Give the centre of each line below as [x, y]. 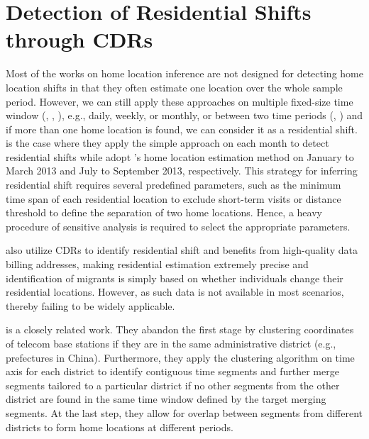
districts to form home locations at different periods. [120, 427]
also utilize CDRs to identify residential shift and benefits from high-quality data [182, 250]
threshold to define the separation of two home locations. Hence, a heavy [164, 212]
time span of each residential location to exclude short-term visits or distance [174, 198]
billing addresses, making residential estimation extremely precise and [157, 264]
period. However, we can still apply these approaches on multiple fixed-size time [180, 101]
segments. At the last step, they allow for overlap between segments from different [184, 412]
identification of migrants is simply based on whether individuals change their [175, 278]
